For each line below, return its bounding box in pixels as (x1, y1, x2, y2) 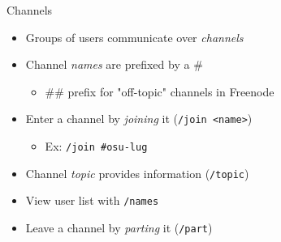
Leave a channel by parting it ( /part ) (25, 219, 213, 236)
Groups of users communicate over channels (25, 28, 244, 45)
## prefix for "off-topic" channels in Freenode (45, 83, 275, 100)
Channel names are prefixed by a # (25, 56, 203, 73)
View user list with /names (25, 192, 159, 209)
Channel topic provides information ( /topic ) (25, 164, 249, 181)
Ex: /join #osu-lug (45, 138, 148, 155)
